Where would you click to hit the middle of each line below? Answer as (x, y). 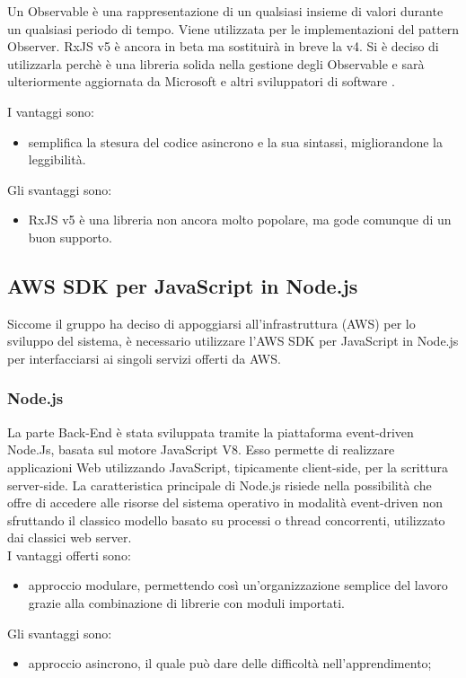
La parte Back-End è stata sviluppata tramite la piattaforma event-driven (211, 431)
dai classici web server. (70, 537)
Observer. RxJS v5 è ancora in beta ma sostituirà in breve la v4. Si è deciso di (223, 46)
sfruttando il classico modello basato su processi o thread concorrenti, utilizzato (226, 520)
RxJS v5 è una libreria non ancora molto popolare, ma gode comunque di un (240, 220)
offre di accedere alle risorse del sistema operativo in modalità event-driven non (225, 502)
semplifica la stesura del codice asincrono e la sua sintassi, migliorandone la (235, 141)
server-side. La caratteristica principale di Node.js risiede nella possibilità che (220, 484)
